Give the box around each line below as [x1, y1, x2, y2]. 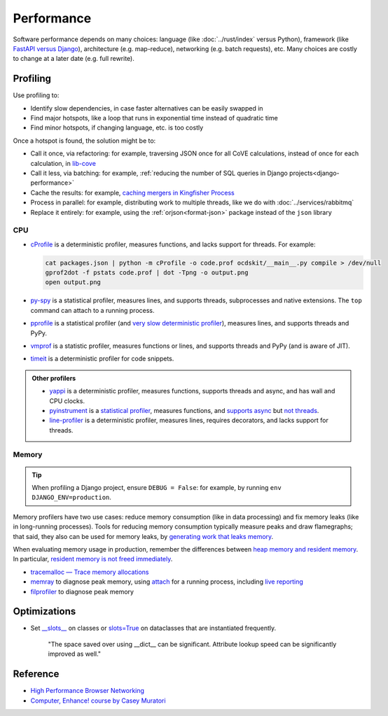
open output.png [45, 279, 102, 286]
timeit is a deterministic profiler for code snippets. [30, 354, 174, 363]
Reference [13, 668, 60, 680]
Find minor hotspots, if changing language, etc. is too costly [30, 123, 204, 132]
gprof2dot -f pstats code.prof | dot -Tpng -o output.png [45, 269, 249, 276]
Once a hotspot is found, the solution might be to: [13, 136, 156, 145]
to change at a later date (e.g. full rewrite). [13, 55, 134, 63]
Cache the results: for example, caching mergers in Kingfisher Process [30, 188, 235, 197]
